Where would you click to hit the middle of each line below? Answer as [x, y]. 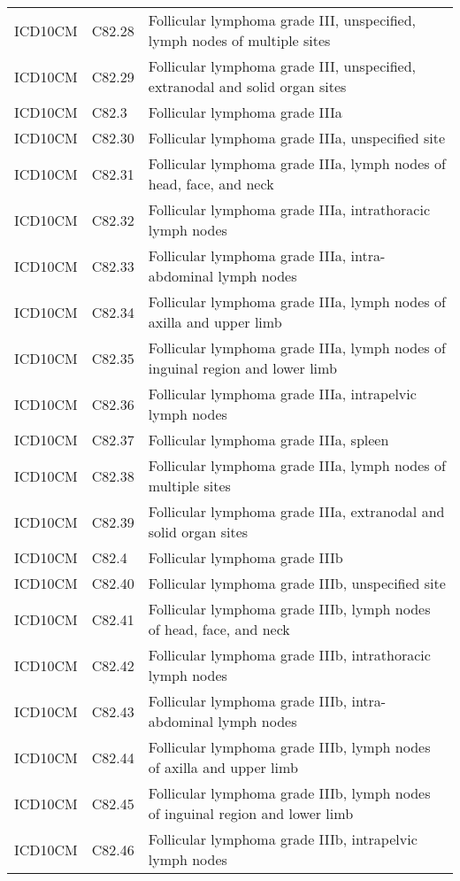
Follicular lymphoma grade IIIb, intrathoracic [289, 655]
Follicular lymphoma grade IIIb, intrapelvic [283, 839]
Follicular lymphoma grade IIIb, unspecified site [297, 583]
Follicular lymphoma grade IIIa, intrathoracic [289, 209]
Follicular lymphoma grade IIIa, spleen [268, 440]
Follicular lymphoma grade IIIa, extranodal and [296, 511]
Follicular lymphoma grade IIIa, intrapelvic [282, 394]
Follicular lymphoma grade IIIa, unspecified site [296, 138]
